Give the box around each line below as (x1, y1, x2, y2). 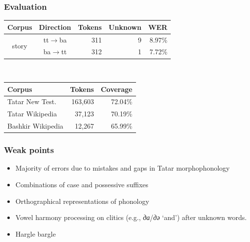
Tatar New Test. (7, 96, 57, 107)
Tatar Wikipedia (7, 109, 57, 119)
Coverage (100, 84, 133, 94)
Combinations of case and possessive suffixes (15, 179, 149, 190)
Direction (39, 22, 71, 32)
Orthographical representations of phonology (15, 196, 149, 206)
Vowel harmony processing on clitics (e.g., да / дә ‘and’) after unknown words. (15, 212, 247, 222)
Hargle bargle (15, 228, 56, 239)
